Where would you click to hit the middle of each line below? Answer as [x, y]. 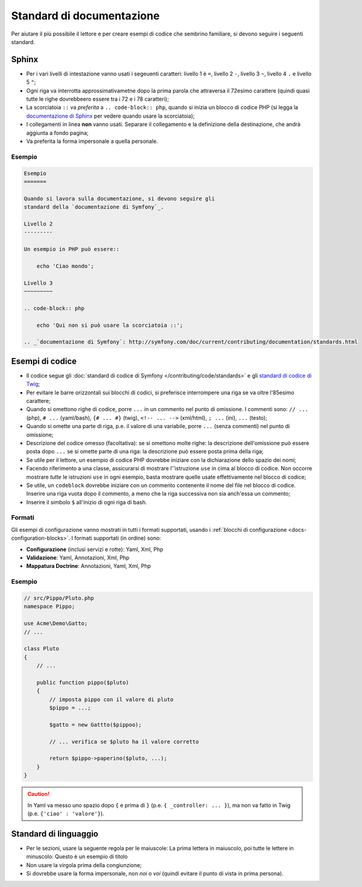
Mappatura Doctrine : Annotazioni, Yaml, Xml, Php [88, 566]
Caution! [39, 794]
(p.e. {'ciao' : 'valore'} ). [66, 813]
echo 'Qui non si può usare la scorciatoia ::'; [110, 325]
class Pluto [42, 649]
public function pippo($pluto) [83, 682]
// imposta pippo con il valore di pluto [111, 699]
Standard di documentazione [85, 16]
